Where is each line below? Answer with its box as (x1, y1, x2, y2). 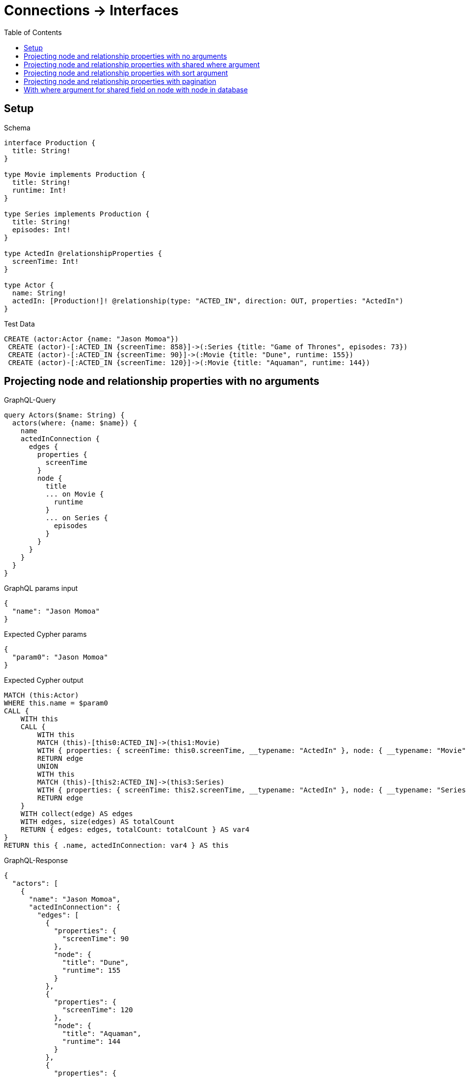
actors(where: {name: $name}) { (12, 419, 137, 427)
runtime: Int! (12, 186, 67, 194)
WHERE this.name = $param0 (4, 699, 108, 707)
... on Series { (45, 514, 108, 522)
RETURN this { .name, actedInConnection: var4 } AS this (4, 841, 229, 850)
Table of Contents (4, 28, 62, 37)
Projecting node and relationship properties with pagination (24, 77, 216, 85)
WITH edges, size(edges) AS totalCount (20, 818, 175, 826)
